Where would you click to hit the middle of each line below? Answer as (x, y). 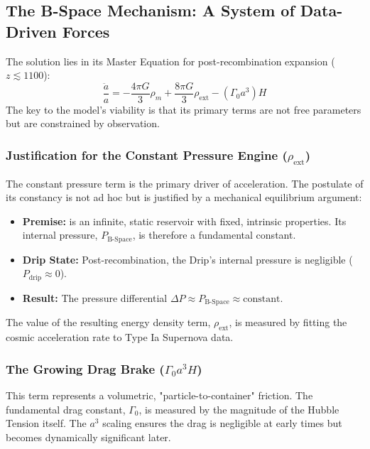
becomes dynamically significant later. (88, 437)
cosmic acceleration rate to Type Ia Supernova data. (120, 337)
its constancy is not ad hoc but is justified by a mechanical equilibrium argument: (184, 197)
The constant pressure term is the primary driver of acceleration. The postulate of (185, 183)
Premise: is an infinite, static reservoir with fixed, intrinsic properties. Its (184, 221)
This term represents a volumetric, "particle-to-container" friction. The (159, 395)
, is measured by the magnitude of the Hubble (239, 409)
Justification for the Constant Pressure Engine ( (147, 155)
